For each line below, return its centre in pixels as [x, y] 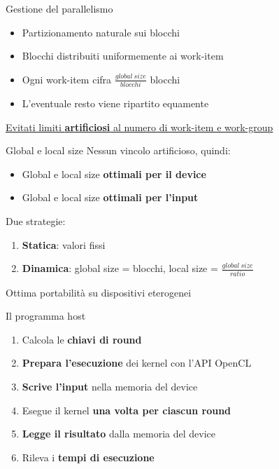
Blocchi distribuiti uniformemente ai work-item [123, 56]
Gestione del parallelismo [59, 8]
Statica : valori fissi [64, 244]
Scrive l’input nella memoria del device [110, 386]
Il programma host [46, 316]
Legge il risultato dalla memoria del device [119, 434]
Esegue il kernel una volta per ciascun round [127, 410]
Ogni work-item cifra [67, 79]
